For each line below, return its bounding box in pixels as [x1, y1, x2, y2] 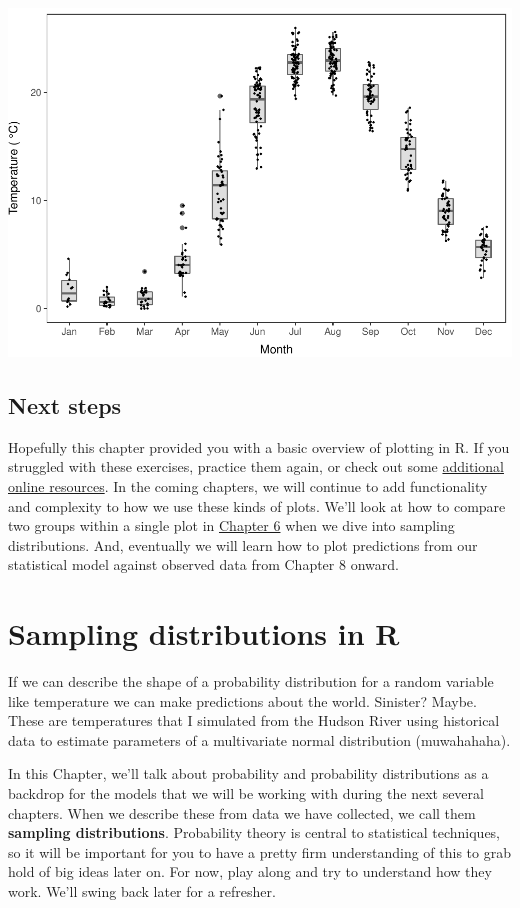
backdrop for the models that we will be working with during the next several [8, 782, 484, 803]
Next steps [8, 389, 122, 420]
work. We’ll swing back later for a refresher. [8, 880, 276, 901]
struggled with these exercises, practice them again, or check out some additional [8, 456, 504, 477]
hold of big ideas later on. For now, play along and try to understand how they [8, 861, 492, 882]
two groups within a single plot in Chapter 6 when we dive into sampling [8, 515, 455, 536]
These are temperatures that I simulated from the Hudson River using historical [8, 710, 500, 731]
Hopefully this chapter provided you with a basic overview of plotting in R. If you [8, 436, 510, 457]
